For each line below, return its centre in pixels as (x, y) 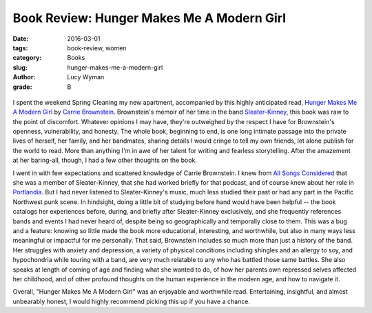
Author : (24, 77)
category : (27, 58)
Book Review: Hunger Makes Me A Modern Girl (149, 18)
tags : (20, 48)
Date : (21, 39)
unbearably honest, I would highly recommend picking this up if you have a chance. (132, 301)
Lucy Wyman (86, 77)
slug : (20, 67)
